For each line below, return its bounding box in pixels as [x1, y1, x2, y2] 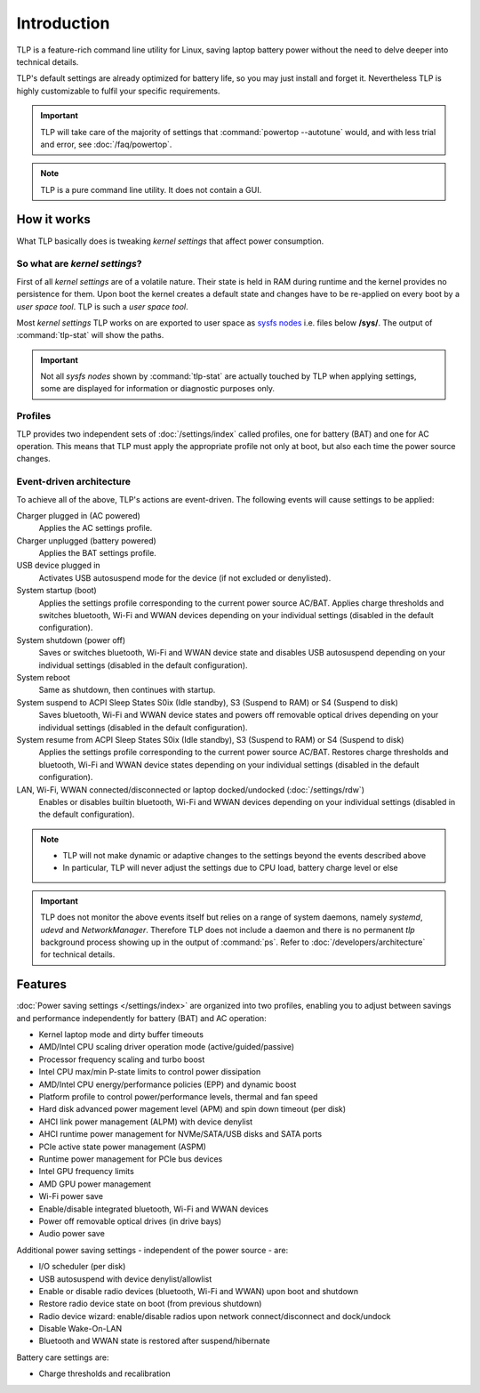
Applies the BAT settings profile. [38, 548, 157, 559]
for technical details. [40, 949, 116, 960]
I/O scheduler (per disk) [38, 1261, 126, 1272]
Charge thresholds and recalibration [38, 1368, 171, 1379]
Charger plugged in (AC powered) [16, 510, 141, 520]
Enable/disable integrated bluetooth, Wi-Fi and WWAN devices [38, 1204, 268, 1214]
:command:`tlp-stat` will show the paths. [16, 330, 164, 341]
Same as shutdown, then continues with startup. [38, 685, 216, 696]
